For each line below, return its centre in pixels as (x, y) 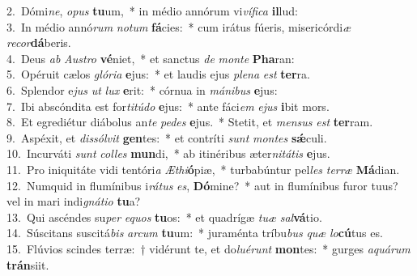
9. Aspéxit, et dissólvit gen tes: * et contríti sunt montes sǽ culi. (167, 137)
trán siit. (28, 264)
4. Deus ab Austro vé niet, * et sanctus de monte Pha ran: (151, 58)
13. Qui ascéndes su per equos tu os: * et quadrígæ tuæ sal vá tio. (164, 217)
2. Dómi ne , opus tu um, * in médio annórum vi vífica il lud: (152, 11)
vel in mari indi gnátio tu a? (74, 201)
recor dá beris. (39, 42)
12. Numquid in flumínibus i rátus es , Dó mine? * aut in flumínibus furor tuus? (202, 185)
